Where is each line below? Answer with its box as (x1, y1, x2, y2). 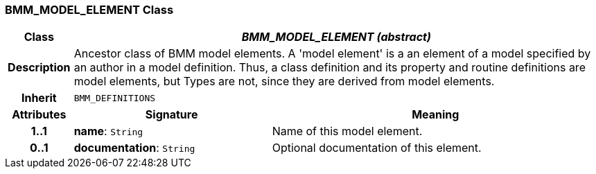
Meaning (412, 107, 459, 122)
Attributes (12, 107, 67, 122)
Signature (145, 107, 198, 122)
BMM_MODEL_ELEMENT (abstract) (241, 30, 431, 44)
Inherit (21, 91, 57, 105)
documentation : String (73, 141, 195, 155)
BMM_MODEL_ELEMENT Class (5, 3, 174, 17)
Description (8, 60, 71, 75)
